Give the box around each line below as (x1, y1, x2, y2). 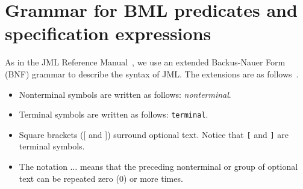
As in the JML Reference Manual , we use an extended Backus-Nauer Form (5, 56, 286, 68)
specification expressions (5, 21, 211, 46)
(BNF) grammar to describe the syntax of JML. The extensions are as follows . (5, 67, 299, 80)
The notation (19, 160, 67, 172)
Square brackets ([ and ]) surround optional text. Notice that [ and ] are (19, 128, 289, 140)
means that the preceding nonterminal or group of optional (80, 160, 298, 172)
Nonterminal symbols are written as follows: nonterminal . (19, 88, 231, 100)
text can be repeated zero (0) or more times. (19, 172, 183, 184)
